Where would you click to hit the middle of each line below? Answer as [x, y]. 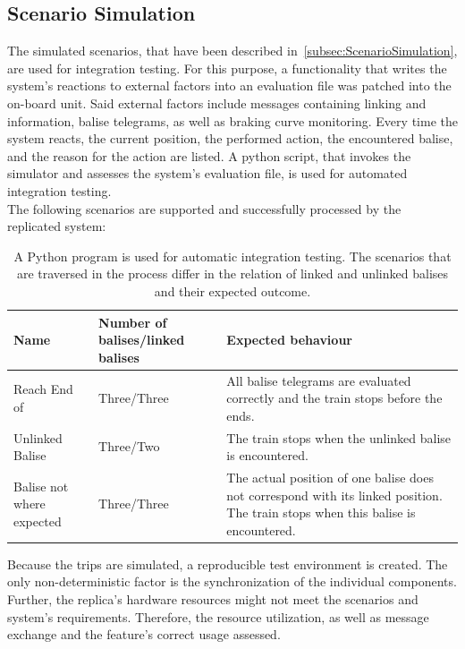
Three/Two [129, 446]
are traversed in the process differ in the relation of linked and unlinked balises [232, 273]
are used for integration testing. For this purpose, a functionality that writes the [227, 68]
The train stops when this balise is [321, 512]
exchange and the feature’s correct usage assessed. [144, 634]
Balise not [41, 486]
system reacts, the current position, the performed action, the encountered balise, [230, 138]
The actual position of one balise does [330, 478]
